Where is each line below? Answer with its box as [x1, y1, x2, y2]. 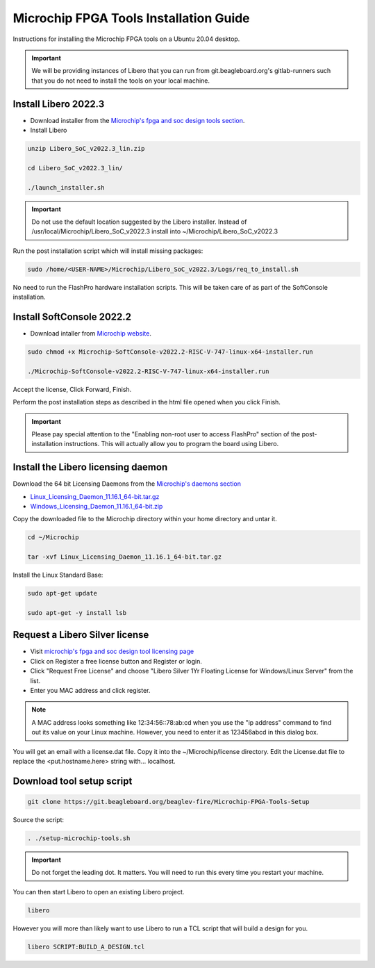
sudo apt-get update [27, 589, 97, 598]
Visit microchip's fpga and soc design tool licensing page [30, 647, 194, 656]
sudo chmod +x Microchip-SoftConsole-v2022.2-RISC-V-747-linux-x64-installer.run [27, 347, 314, 356]
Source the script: [12, 815, 65, 823]
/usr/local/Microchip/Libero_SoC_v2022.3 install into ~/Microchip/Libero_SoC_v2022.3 [31, 227, 278, 236]
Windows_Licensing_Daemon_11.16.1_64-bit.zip [30, 502, 163, 510]
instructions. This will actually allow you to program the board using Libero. [63, 440, 279, 448]
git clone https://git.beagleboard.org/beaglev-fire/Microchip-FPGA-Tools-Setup [27, 798, 310, 805]
